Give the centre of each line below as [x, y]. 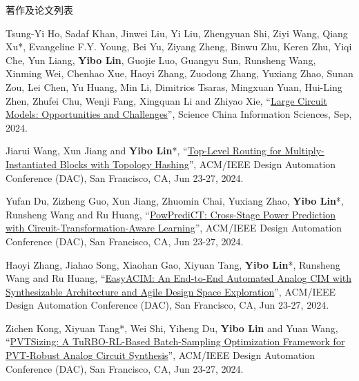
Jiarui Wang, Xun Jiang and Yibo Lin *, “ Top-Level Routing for [144, 151]
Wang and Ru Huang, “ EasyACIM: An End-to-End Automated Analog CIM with [179, 278]
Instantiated [31, 164]
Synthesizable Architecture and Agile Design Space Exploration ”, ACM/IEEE [171, 291]
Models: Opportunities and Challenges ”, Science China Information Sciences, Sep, [179, 114]
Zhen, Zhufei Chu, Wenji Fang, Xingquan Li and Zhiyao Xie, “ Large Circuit [166, 100]
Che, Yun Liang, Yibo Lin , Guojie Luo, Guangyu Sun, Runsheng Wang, [161, 60]
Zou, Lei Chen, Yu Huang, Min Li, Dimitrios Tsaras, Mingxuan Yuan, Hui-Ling [174, 86]
